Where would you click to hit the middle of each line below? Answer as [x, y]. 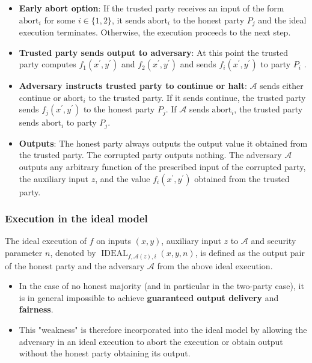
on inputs [114, 241]
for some [60, 20]
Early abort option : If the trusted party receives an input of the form [151, 8]
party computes [47, 64]
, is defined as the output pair [250, 253]
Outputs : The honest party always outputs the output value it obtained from [163, 143]
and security [274, 241]
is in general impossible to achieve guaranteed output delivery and [149, 297]
